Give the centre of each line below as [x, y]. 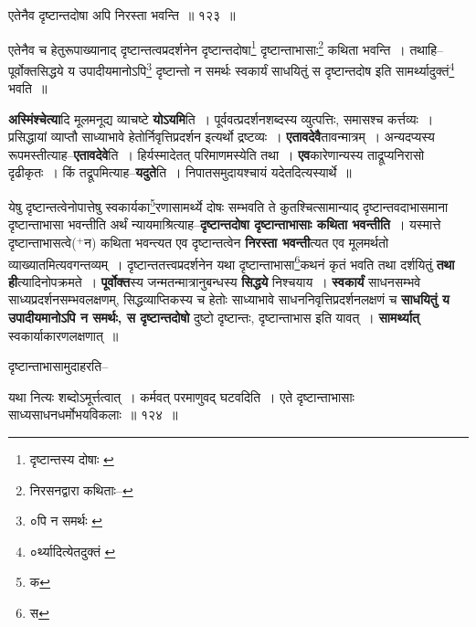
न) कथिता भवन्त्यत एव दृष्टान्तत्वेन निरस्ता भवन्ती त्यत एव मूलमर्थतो [237, 242]
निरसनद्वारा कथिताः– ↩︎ [81, 489]
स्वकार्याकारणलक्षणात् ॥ [63, 335]
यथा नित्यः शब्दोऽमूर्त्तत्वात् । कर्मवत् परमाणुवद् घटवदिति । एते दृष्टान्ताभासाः [181, 396]
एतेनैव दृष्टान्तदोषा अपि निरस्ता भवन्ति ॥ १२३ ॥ [122, 15]
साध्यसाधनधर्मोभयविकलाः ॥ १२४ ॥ [93, 414]
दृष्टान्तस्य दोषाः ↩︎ [72, 458]
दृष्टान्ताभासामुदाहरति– [58, 366]
